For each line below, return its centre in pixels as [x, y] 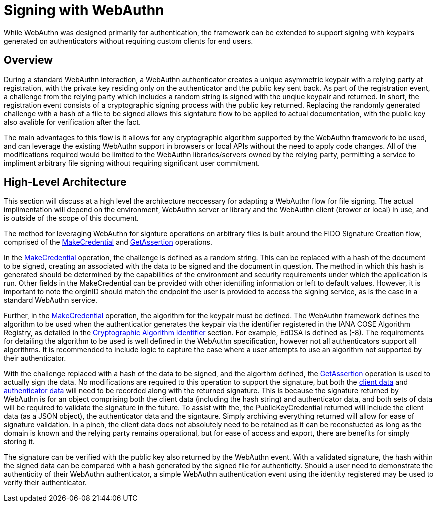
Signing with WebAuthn [84, 10]
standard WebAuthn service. [51, 300]
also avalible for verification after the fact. [72, 122]
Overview [29, 60]
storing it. [19, 442]
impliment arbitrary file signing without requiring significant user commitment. [132, 163]
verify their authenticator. [45, 483]
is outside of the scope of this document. [71, 218]
